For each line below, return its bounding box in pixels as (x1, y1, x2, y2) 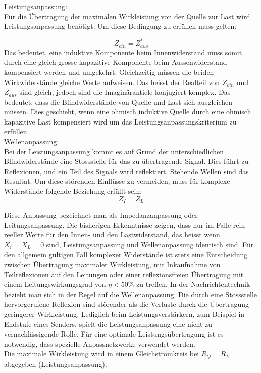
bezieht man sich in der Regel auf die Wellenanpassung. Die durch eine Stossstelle (4, 288, 257, 299)
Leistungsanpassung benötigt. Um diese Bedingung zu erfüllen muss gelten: (4, 21, 237, 31)
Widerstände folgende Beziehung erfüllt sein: (4, 186, 142, 196)
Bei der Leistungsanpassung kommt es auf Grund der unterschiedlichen (4, 146, 224, 156)
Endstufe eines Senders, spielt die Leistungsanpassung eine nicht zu (4, 318, 213, 329)
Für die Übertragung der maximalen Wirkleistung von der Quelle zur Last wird (4, 11, 250, 21)
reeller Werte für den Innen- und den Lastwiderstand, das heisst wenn (4, 229, 220, 240)
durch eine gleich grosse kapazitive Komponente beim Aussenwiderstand (4, 57, 227, 67)
